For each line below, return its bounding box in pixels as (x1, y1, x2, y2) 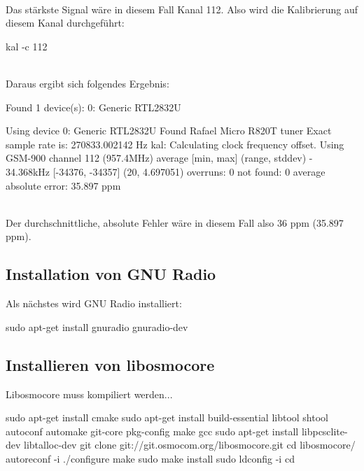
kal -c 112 (6, 38, 48, 53)
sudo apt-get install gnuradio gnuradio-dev (6, 319, 188, 334)
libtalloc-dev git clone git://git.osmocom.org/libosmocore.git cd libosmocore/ (24, 437, 356, 452)
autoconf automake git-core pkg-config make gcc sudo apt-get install (6, 423, 299, 438)
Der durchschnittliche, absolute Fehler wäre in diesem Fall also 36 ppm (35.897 (6, 215, 344, 230)
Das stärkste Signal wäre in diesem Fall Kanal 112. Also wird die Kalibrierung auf (6, 1, 358, 16)
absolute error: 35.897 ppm (6, 178, 121, 192)
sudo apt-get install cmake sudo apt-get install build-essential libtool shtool (6, 410, 328, 425)
